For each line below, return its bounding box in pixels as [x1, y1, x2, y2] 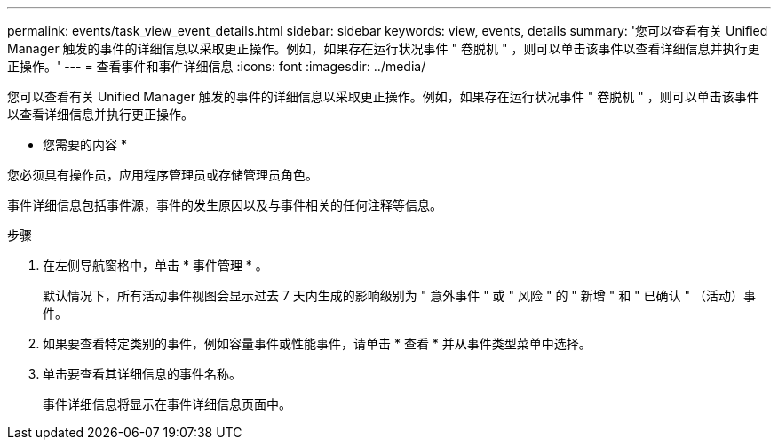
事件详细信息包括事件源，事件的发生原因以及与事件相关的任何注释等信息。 [7, 197, 442, 212]
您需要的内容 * [43, 137, 127, 152]
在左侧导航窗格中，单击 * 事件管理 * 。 [43, 258, 268, 273]
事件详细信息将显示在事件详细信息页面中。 [43, 396, 291, 411]
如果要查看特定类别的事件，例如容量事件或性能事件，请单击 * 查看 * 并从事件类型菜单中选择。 [43, 336, 591, 351]
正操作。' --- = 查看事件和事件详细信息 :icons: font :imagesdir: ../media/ [7, 59, 426, 74]
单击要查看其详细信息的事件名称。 [43, 366, 242, 381]
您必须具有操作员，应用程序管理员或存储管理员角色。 [7, 167, 318, 182]
